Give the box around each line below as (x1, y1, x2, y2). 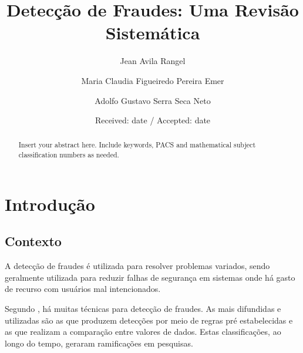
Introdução (5, 191, 95, 216)
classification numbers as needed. (18, 150, 119, 160)
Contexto (5, 232, 62, 250)
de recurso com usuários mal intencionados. (5, 283, 161, 295)
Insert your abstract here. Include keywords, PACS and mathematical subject (18, 140, 256, 150)
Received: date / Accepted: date (95, 114, 211, 126)
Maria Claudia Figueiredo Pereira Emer (81, 74, 224, 86)
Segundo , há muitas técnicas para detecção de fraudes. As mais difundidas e (5, 302, 281, 314)
